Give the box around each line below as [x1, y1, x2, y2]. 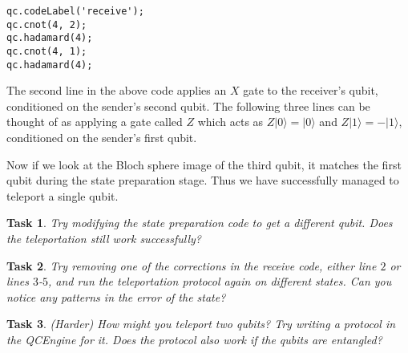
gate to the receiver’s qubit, [243, 82, 378, 99]
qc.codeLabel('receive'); [6, 6, 144, 17]
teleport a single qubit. [6, 187, 119, 204]
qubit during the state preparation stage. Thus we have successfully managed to [6, 172, 399, 189]
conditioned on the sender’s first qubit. [6, 129, 197, 146]
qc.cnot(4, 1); [6, 45, 87, 57]
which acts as [197, 113, 264, 130]
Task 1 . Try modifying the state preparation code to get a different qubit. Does [6, 214, 393, 231]
